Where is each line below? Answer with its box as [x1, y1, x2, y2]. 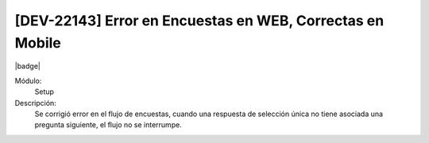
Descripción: [14, 98, 57, 107]
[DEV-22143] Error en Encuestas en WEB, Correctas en [14, 12, 385, 29]
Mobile [14, 34, 61, 51]
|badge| [14, 62, 41, 71]
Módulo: [14, 76, 42, 85]
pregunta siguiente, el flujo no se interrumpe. [34, 120, 182, 130]
